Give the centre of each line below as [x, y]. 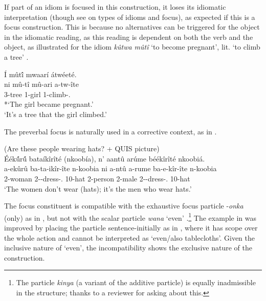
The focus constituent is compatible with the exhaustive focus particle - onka [124, 206]
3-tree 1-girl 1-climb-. [37, 94]
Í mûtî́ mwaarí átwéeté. [40, 74]
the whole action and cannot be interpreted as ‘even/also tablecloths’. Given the [130, 237]
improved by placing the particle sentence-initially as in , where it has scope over [131, 227]
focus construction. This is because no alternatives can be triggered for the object [132, 27]
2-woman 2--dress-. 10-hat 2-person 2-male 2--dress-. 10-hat [97, 178]
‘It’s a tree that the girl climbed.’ [56, 114]
